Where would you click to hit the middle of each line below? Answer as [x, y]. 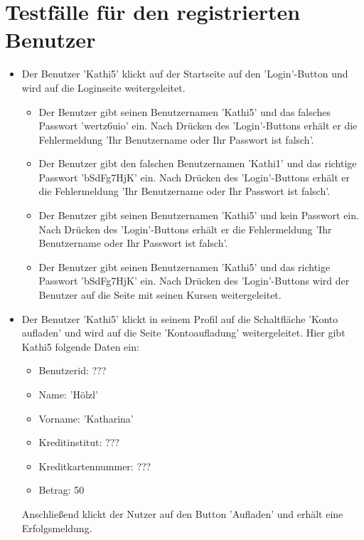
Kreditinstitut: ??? [79, 442]
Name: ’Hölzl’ [68, 394]
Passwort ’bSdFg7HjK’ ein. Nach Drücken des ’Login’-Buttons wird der [194, 281]
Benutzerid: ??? [73, 370]
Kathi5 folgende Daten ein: [80, 346]
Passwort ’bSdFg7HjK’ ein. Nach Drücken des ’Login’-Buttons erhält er [194, 177]
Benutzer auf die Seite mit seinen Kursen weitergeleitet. [160, 295]
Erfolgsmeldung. [57, 528]
